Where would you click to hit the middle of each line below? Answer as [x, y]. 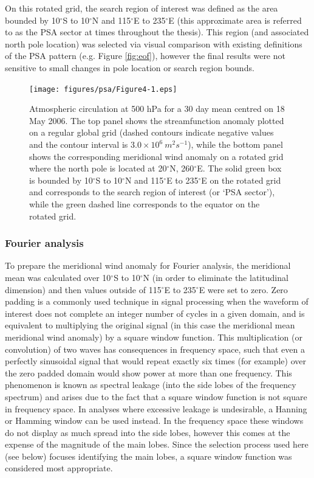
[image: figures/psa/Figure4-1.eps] [103, 89]
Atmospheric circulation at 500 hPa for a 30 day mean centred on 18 [157, 109]
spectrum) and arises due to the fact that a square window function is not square [156, 396]
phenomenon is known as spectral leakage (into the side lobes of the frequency [151, 385]
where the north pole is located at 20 [98, 168]
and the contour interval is [79, 144]
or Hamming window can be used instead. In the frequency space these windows [154, 421]
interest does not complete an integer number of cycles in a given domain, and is [155, 313]
